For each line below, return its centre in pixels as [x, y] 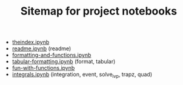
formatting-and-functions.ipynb [52, 55]
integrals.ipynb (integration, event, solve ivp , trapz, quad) [82, 75]
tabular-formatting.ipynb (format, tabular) [64, 61]
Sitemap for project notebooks [99, 11]
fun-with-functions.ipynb [43, 68]
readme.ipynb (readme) [42, 49]
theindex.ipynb [31, 42]
